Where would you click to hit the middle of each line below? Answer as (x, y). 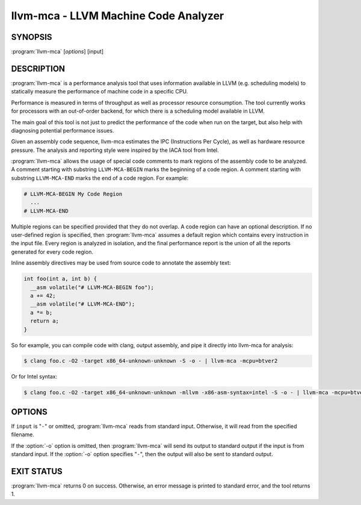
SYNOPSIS (32, 37)
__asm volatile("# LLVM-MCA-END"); (83, 304)
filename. (23, 434)
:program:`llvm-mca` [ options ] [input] (57, 52)
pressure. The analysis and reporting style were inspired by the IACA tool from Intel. (115, 150)
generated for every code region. (52, 252)
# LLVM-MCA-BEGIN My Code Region (73, 194)
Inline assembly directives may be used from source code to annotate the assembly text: (121, 263)
